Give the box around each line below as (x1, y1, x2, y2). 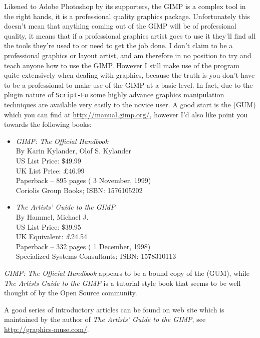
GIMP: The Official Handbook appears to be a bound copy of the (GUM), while (4, 267, 250, 278)
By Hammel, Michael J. (16, 211, 89, 222)
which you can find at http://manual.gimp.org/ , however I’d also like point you (4, 109, 248, 119)
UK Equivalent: (16, 231, 64, 242)
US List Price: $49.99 (16, 155, 81, 165)
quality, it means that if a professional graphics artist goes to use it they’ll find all (4, 30, 256, 41)
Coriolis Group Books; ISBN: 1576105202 (16, 185, 143, 195)
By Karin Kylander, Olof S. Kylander (16, 145, 131, 156)
